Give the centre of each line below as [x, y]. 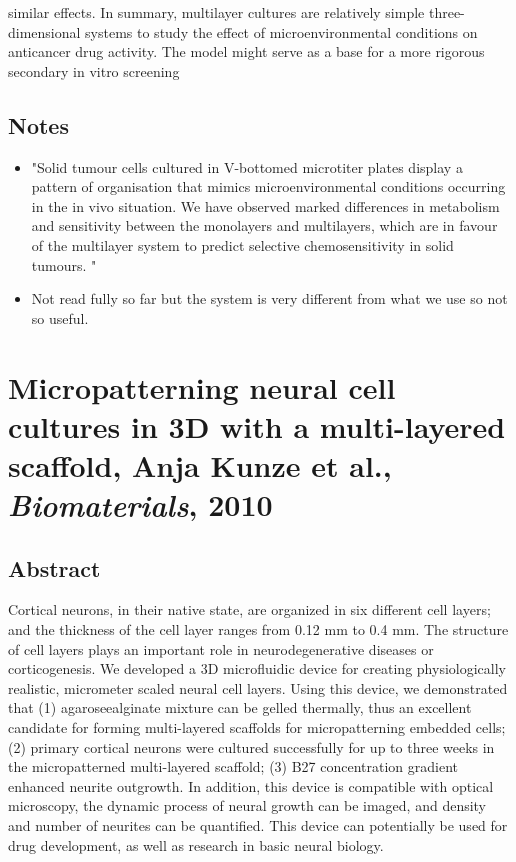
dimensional [44, 31]
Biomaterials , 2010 [140, 505]
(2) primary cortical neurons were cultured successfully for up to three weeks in [251, 746]
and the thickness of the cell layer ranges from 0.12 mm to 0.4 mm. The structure [258, 629]
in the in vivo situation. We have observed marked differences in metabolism [265, 205]
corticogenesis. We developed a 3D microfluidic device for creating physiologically [257, 668]
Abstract [54, 567]
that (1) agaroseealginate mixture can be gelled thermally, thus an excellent [240, 707]
